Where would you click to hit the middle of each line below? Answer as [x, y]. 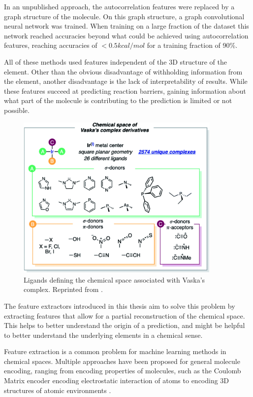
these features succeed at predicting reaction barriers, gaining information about [125, 90]
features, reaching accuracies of [51, 45]
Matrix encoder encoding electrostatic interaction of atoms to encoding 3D [117, 380]
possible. [17, 110]
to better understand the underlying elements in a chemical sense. [103, 335]
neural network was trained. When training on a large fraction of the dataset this [126, 26]
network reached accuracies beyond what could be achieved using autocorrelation [126, 35]
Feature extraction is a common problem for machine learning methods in [115, 351]
